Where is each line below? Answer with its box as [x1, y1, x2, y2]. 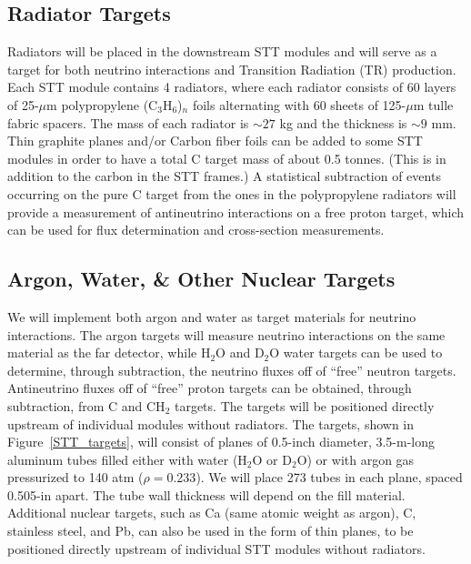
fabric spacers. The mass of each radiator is [7, 113, 249, 132]
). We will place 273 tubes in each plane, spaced [195, 468, 463, 487]
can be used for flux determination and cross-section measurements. [7, 220, 385, 239]
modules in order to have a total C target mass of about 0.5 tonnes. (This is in [7, 148, 446, 167]
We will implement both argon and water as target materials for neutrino [7, 307, 416, 326]
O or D [252, 449, 292, 468]
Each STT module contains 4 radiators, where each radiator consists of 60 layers [7, 77, 456, 96]
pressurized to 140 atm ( [7, 468, 144, 487]
